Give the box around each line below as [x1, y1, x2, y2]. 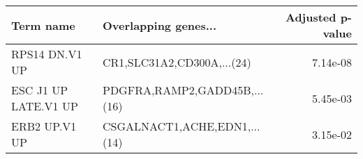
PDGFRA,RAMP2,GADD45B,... [103, 82, 264, 98]
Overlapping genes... [103, 17, 217, 33]
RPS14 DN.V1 [11, 46, 82, 62]
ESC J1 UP [11, 82, 68, 98]
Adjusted [285, 9, 336, 25]
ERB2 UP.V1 [11, 118, 77, 134]
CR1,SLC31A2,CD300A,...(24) [103, 53, 251, 70]
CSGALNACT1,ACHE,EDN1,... [103, 118, 260, 134]
